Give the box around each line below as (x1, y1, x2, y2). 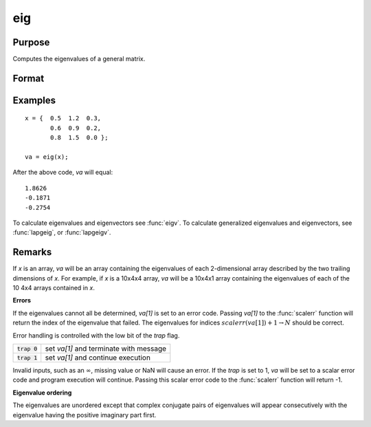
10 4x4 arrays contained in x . (12, 284, 95, 292)
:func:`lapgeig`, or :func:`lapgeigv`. (12, 228, 111, 237)
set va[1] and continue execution (45, 353, 151, 362)
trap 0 (16, 344, 38, 352)
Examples (12, 94, 56, 106)
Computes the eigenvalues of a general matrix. (12, 55, 146, 63)
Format (12, 72, 45, 84)
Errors (12, 296, 31, 305)
